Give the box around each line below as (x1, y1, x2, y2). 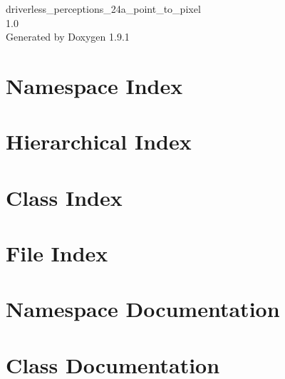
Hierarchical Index (6, 127, 192, 156)
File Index (6, 239, 108, 268)
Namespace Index (6, 71, 183, 100)
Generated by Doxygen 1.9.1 (6, 29, 130, 44)
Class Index (6, 182, 123, 212)
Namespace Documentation (6, 294, 280, 323)
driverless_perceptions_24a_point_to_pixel (6, 1, 201, 16)
